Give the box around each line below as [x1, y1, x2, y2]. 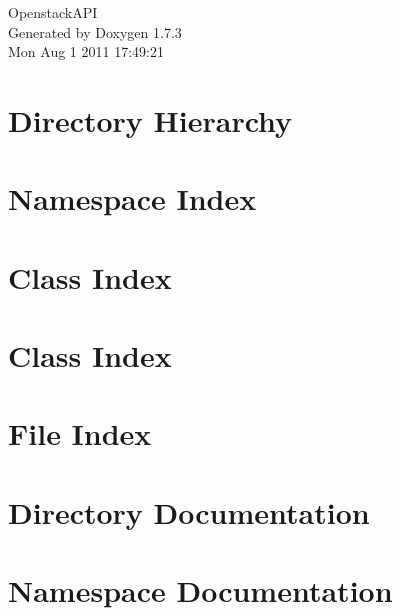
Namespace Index [8, 178, 257, 219]
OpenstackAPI [8, 2, 98, 22]
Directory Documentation [8, 491, 370, 532]
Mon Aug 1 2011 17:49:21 [8, 41, 164, 62]
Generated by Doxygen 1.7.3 [8, 21, 182, 42]
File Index [8, 413, 152, 454]
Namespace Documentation [8, 570, 393, 611]
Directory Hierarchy [8, 99, 293, 140]
